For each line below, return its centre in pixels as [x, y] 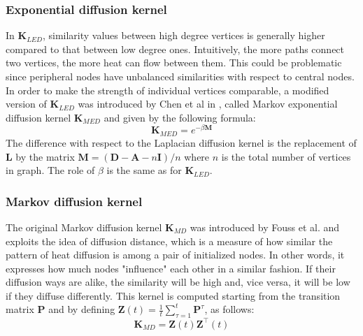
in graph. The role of [50, 170]
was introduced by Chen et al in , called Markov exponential [208, 104]
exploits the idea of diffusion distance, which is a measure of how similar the [169, 241]
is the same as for [144, 170]
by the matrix [45, 156]
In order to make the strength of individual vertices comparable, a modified [168, 90]
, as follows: [229, 309]
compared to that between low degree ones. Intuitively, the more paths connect [175, 49]
